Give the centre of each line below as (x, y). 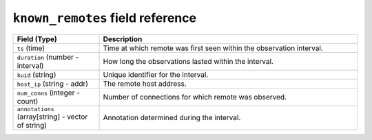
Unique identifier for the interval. (156, 74)
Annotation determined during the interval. (172, 118)
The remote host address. (145, 84)
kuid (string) (37, 74)
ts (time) (31, 48)
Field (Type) (37, 39)
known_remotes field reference (104, 18)
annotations (35, 109)
